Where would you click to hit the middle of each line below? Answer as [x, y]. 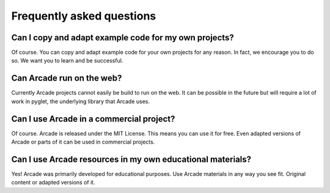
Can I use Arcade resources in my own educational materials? [131, 159]
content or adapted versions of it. [53, 183]
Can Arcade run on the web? [67, 78]
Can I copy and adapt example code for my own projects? [123, 38]
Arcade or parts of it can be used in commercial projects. [83, 142]
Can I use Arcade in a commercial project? [93, 119]
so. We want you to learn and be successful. [67, 60]
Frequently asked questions [84, 16]
